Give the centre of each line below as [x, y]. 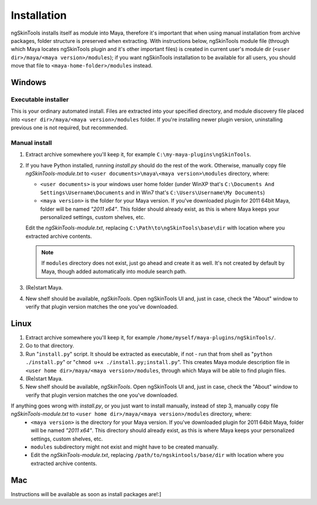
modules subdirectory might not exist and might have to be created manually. [125, 447]
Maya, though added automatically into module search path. [114, 271]
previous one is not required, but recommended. [69, 128]
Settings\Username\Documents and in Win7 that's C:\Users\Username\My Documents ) [153, 192]
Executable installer [40, 99]
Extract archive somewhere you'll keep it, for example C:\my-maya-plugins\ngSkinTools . [139, 154]
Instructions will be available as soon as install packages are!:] [86, 494]
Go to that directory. [50, 346]
